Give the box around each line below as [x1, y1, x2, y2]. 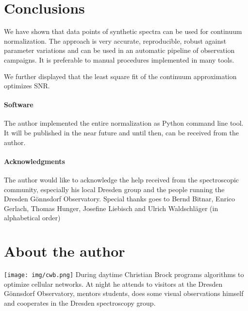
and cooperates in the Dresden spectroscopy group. [4, 298, 156, 308]
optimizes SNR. [4, 81, 50, 91]
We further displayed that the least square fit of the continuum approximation [4, 71, 237, 81]
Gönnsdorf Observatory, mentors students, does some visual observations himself [4, 288, 244, 298]
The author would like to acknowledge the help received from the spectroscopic [4, 175, 239, 185]
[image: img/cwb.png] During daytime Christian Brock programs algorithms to [4, 269, 244, 279]
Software [4, 99, 33, 110]
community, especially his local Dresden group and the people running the [4, 184, 225, 194]
